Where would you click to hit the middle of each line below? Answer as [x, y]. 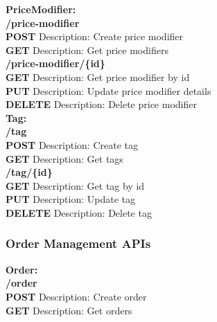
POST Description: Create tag [72, 144]
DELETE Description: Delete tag [79, 212]
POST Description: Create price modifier [95, 36]
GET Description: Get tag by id [75, 185]
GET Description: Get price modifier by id [98, 77]
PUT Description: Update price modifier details [108, 90]
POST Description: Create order [76, 296]
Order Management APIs [78, 243]
